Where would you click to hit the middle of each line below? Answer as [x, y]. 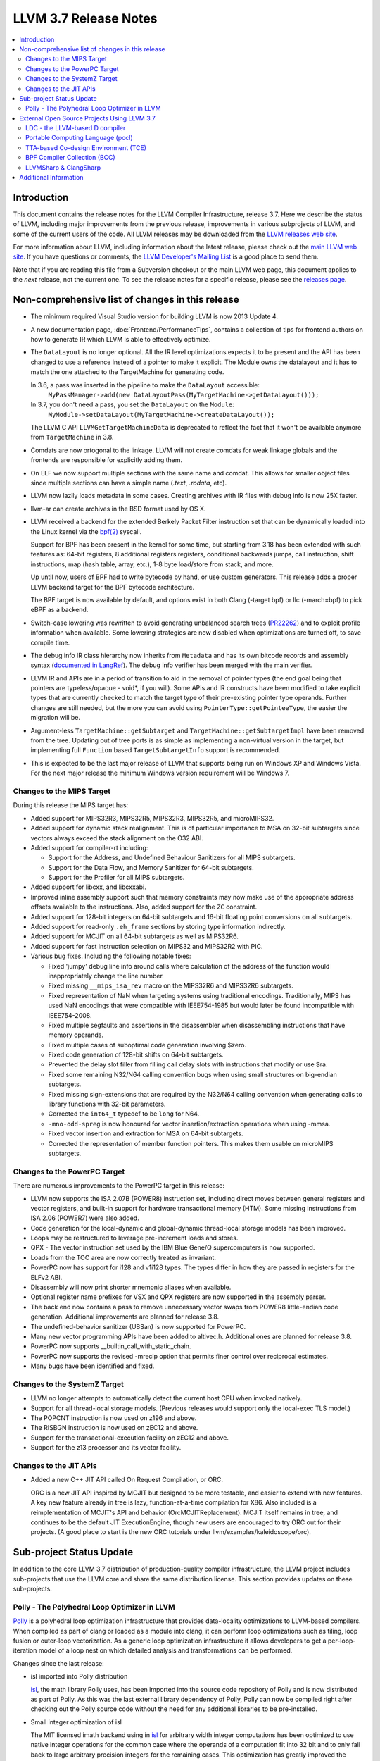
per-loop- [342, 1641]
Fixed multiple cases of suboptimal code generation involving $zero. [147, 1045]
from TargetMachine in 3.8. [72, 437]
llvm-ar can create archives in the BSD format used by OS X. [118, 509]
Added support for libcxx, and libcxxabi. [89, 887]
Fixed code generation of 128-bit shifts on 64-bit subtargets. [136, 1055]
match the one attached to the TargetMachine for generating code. [127, 372]
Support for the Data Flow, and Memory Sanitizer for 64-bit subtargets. [151, 867]
